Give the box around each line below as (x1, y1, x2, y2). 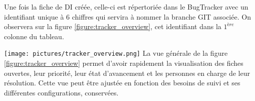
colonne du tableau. (4, 31, 64, 41)
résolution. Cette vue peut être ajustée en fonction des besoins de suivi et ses (4, 77, 240, 88)
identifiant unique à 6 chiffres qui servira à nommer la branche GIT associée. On (4, 11, 251, 22)
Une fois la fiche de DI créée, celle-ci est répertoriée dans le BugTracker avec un (4, 2, 248, 12)
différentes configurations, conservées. (4, 87, 119, 97)
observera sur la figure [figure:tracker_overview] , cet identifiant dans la (4, 21, 221, 32)
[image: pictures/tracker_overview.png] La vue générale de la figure (4, 48, 228, 58)
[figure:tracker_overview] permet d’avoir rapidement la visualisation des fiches (4, 58, 243, 68)
